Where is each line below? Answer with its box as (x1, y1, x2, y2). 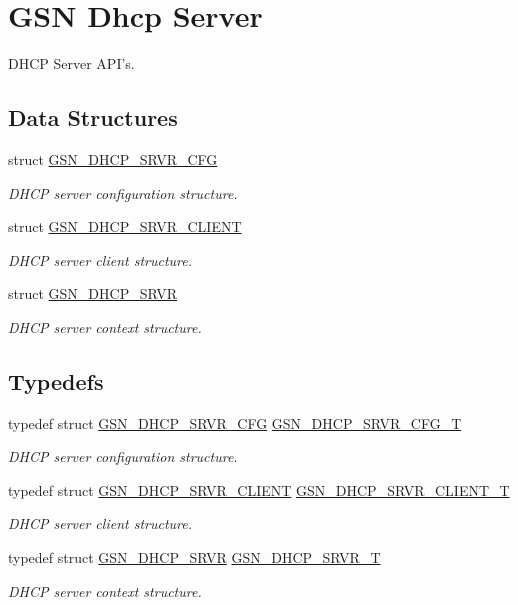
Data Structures (8, 102, 178, 133)
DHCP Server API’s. (8, 53, 135, 74)
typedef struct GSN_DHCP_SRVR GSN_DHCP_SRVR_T (8, 547, 381, 568)
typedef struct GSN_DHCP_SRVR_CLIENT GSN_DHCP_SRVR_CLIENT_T (8, 479, 510, 500)
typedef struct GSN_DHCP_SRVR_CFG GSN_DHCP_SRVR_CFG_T (8, 412, 462, 433)
